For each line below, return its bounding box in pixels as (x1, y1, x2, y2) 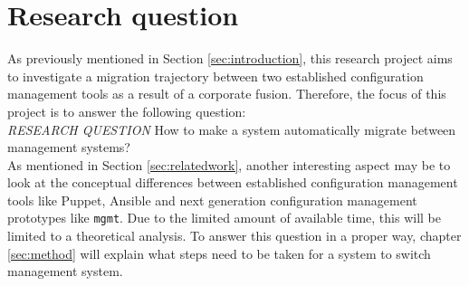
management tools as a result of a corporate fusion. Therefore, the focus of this (7, 84, 446, 103)
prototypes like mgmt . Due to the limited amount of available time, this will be (7, 208, 441, 227)
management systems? (7, 138, 130, 157)
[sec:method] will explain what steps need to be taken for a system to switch (7, 243, 431, 262)
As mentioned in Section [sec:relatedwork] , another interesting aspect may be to (7, 155, 451, 174)
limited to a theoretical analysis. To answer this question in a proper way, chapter (7, 226, 462, 245)
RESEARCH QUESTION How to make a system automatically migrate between (7, 119, 456, 138)
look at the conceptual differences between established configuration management (7, 173, 458, 192)
